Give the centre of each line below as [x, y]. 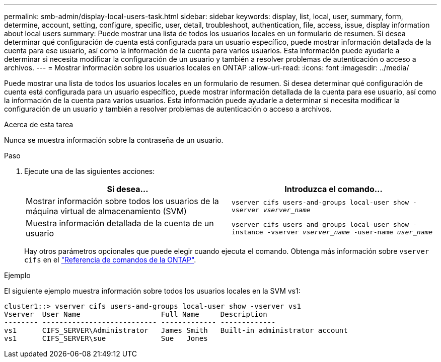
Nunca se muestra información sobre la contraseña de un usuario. [114, 140]
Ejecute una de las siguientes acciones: [90, 171]
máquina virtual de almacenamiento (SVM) [106, 211]
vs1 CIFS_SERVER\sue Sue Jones [106, 338]
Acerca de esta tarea [39, 124]
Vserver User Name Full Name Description [136, 314]
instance [247, 232]
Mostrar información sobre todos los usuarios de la [122, 201]
